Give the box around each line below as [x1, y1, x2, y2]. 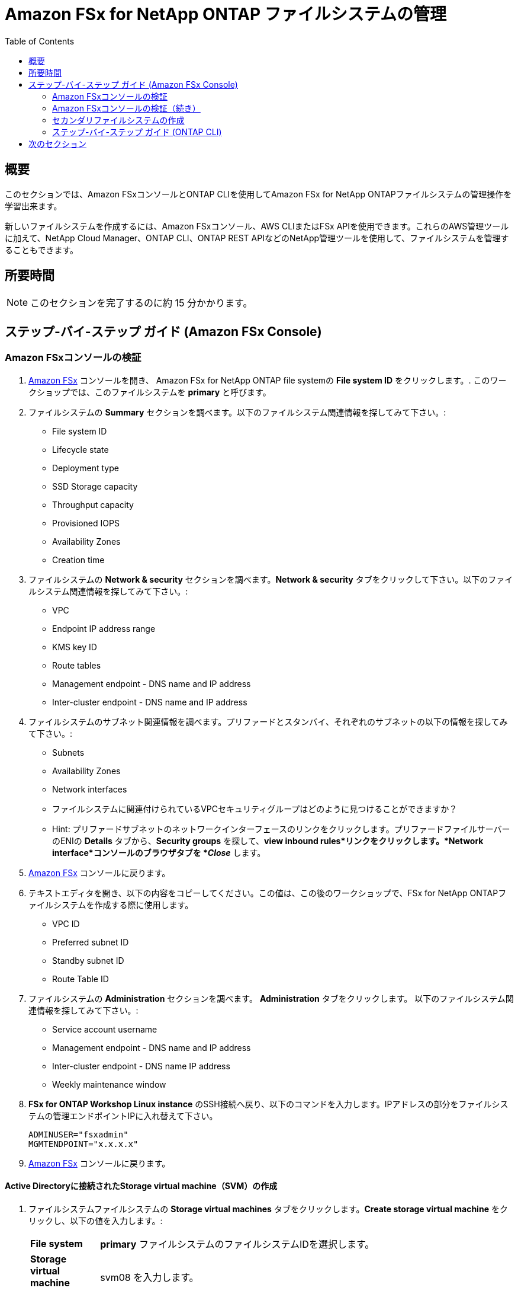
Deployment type [52, 462, 119, 473]
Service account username [52, 1024, 157, 1034]
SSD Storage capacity [52, 481, 138, 491]
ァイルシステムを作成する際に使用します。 [28, 899, 194, 910]
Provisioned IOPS [52, 517, 120, 528]
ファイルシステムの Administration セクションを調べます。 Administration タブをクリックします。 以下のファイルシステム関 [28, 993, 514, 1004]
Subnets [52, 747, 85, 758]
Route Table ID [52, 973, 109, 984]
